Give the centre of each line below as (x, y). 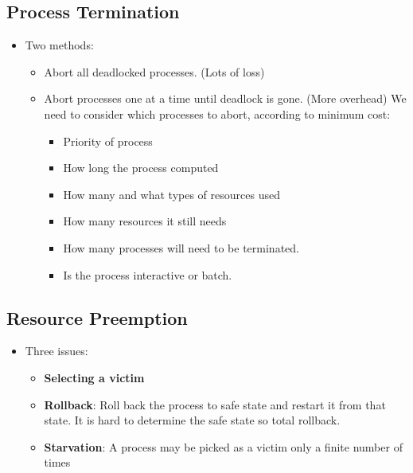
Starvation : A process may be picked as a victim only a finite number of (223, 446)
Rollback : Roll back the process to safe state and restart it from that (215, 404)
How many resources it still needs (145, 221)
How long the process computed (141, 168)
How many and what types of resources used (171, 194)
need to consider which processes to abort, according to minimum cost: (217, 113)
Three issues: (56, 351)
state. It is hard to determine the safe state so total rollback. (192, 420)
